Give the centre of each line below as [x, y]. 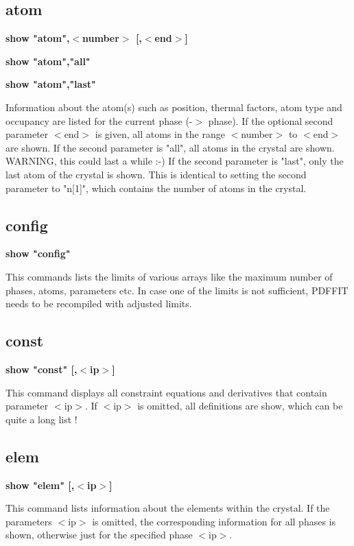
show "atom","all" [48, 61]
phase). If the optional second [271, 120]
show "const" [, [42, 369]
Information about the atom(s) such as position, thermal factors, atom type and [174, 107]
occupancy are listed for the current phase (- [99, 120]
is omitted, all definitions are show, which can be [240, 406]
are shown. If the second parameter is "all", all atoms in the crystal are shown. [170, 147]
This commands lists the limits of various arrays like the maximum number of [169, 276]
